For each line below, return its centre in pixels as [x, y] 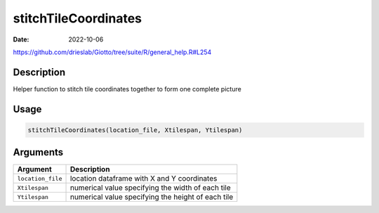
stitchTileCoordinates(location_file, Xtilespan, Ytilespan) [135, 130]
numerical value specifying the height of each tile [152, 197]
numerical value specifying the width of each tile [150, 188]
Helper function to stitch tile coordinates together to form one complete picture [127, 89]
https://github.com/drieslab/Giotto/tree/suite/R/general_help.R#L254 [112, 52]
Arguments [38, 152]
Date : [21, 39]
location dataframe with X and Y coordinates [144, 179]
